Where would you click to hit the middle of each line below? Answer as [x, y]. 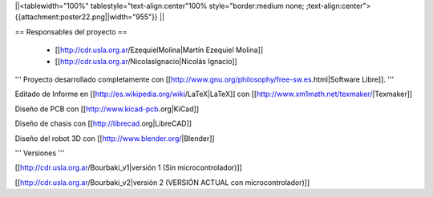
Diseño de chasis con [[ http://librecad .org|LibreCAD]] [103, 123]
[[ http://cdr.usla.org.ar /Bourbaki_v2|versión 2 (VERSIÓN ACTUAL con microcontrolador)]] [162, 182]
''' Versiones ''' [40, 153]
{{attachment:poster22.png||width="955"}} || [89, 17]
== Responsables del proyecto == [71, 31]
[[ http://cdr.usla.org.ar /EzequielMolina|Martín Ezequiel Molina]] [159, 50]
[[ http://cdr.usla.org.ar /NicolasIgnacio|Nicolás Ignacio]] [146, 61]
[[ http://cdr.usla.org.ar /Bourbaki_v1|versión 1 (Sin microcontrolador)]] [128, 167]
